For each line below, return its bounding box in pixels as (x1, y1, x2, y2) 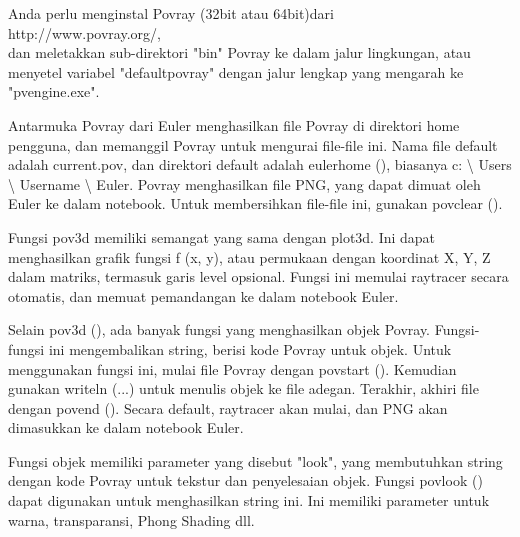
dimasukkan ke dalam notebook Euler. (8, 417, 244, 438)
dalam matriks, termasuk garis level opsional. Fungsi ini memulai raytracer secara (8, 266, 509, 287)
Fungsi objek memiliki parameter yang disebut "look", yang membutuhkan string (8, 450, 503, 471)
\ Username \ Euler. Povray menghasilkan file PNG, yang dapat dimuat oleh (8, 173, 481, 194)
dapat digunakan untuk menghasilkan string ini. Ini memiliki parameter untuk (8, 490, 490, 511)
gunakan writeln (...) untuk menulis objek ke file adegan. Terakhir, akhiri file (8, 378, 479, 399)
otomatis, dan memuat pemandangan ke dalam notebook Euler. (8, 285, 399, 306)
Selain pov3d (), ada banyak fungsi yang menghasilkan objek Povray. (8, 319, 431, 340)
